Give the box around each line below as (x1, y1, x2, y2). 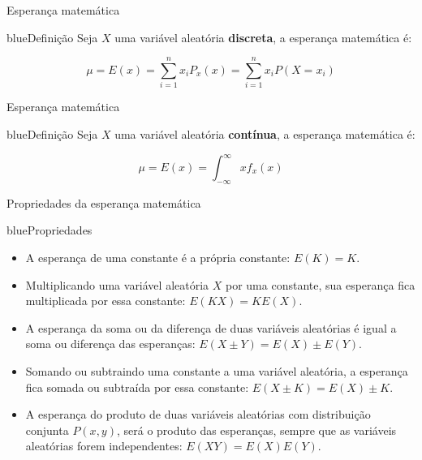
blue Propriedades (6, 221, 93, 239)
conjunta (25, 421, 69, 438)
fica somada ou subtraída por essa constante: (25, 378, 249, 395)
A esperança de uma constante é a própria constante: (25, 248, 291, 265)
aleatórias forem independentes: (25, 437, 183, 454)
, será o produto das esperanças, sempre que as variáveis (116, 421, 397, 438)
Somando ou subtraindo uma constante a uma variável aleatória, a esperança (25, 362, 408, 379)
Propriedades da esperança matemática (6, 194, 201, 211)
